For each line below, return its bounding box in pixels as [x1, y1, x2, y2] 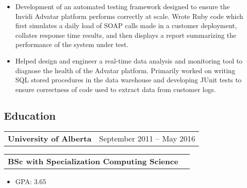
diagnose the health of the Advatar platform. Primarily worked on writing [15, 65, 235, 75]
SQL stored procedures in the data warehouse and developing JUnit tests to [15, 75, 242, 85]
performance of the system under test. [15, 39, 129, 49]
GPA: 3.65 [15, 176, 47, 186]
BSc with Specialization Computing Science [8, 155, 179, 167]
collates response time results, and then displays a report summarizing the [15, 30, 236, 40]
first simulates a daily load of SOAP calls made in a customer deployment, [15, 20, 237, 31]
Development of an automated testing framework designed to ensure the [15, 1, 230, 11]
